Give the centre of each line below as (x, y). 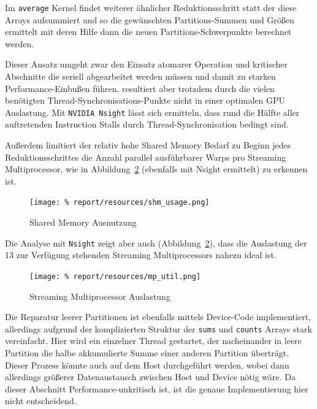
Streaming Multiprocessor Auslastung (100, 296)
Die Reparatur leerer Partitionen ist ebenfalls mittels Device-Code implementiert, (158, 317)
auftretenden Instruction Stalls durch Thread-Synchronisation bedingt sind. (147, 124)
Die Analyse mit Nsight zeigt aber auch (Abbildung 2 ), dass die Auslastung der (156, 243)
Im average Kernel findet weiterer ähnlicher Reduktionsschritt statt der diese (151, 7)
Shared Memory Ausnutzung (83, 222)
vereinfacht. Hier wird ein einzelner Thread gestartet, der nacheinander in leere (153, 341)
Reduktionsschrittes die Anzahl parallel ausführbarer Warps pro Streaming (146, 157)
